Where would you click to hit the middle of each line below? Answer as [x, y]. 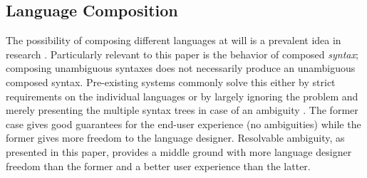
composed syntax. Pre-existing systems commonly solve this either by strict [171, 82]
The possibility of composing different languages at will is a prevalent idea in [174, 40]
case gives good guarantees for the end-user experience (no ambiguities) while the [183, 124]
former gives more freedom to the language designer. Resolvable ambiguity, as [175, 138]
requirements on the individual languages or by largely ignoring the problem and [182, 96]
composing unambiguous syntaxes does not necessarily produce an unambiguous [181, 68]
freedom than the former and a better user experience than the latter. [158, 166]
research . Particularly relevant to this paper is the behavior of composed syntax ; [182, 54]
